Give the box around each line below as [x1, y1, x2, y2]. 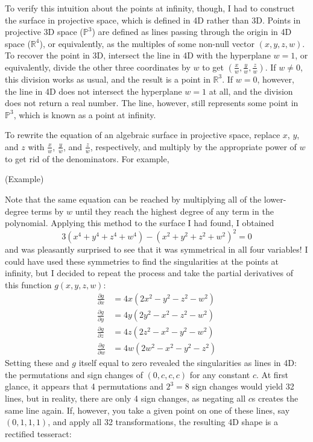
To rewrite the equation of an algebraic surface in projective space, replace [5, 128, 280, 141]
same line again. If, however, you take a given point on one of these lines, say [5, 403, 290, 416]
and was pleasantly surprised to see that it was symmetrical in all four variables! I [5, 243, 308, 256]
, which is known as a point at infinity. [13, 108, 156, 121]
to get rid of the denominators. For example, [5, 152, 169, 165]
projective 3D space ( [5, 25, 83, 38]
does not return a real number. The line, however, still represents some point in [5, 96, 299, 109]
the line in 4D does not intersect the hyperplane [5, 84, 182, 97]
